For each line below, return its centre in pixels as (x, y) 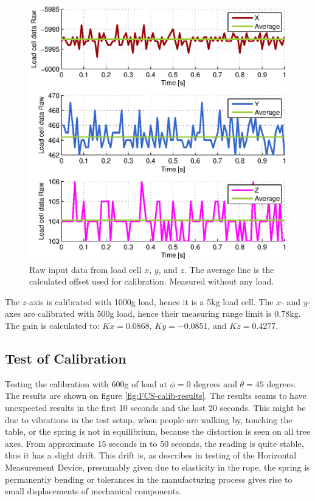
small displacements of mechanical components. (93, 491)
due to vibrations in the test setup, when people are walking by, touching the (149, 419)
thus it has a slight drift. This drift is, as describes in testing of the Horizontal (151, 455)
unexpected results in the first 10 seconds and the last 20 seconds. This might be (155, 408)
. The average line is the (229, 269)
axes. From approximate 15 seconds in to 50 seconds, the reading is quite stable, (154, 443)
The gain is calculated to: (52, 326)
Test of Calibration (66, 358)
